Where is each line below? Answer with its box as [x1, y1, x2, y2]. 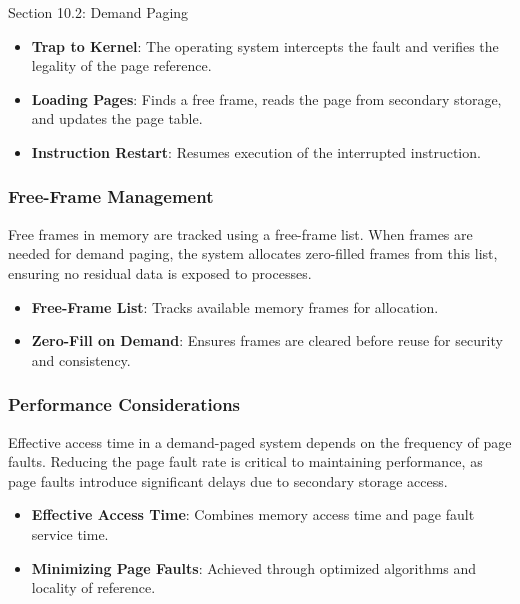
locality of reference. [31, 577, 156, 598]
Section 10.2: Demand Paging [8, 2, 189, 22]
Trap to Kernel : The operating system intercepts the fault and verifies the [31, 35, 499, 56]
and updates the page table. [31, 108, 203, 129]
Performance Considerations [8, 392, 241, 417]
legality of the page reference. [31, 55, 212, 76]
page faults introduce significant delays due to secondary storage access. [8, 470, 448, 491]
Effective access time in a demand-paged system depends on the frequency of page [8, 431, 512, 452]
